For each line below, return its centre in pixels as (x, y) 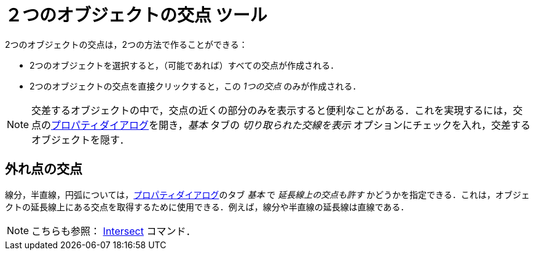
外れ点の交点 (44, 169)
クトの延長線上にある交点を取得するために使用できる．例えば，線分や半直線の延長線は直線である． (207, 207)
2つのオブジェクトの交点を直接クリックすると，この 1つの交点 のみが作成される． (195, 86)
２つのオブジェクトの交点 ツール (136, 15)
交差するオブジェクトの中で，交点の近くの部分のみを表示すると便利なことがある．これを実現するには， (272, 110)
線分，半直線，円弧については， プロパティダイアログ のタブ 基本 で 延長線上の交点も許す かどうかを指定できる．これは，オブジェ (267, 194)
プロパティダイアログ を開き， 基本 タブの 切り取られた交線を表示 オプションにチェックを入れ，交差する (291, 125)
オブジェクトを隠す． (80, 139)
